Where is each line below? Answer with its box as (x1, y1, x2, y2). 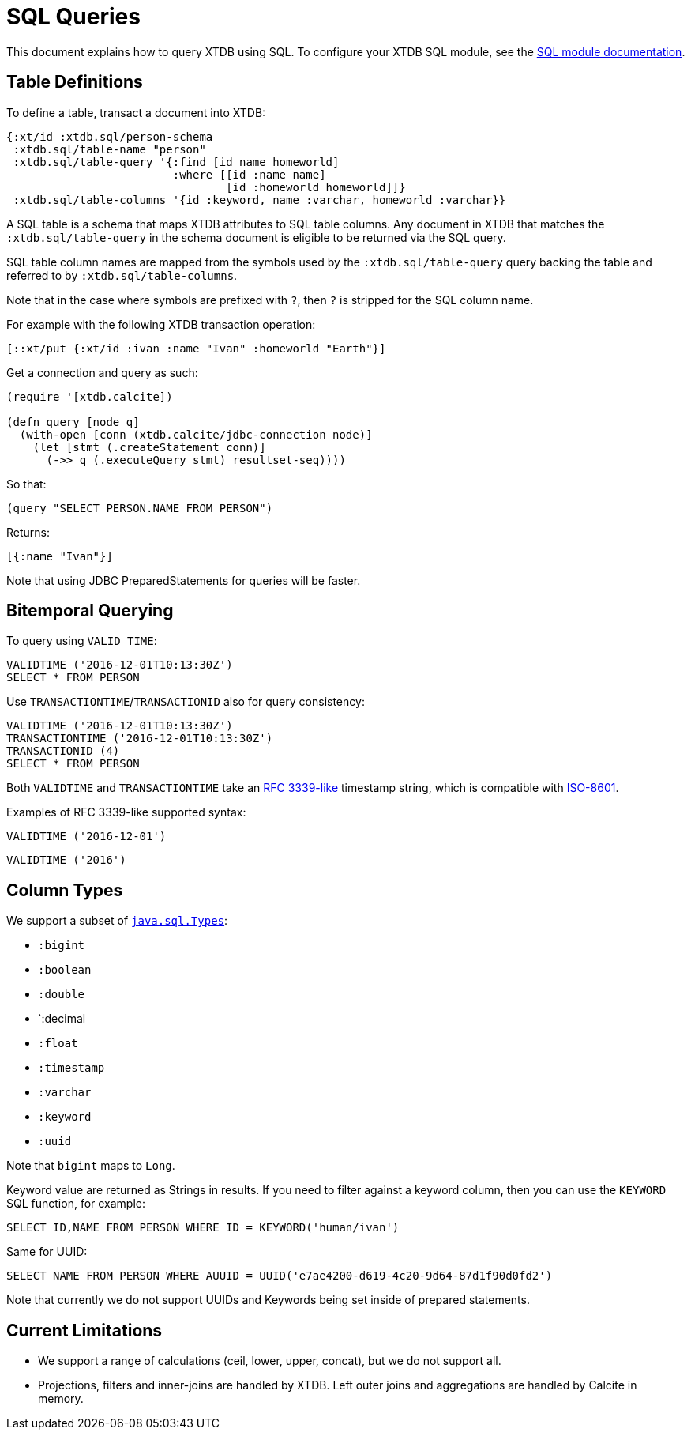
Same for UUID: (6, 1245, 88, 1259)
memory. (38, 1392, 84, 1406)
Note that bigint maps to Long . (6, 1159, 175, 1173)
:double (38, 988, 85, 1001)
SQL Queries (6, 3, 141, 30)
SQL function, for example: (6, 1197, 146, 1211)
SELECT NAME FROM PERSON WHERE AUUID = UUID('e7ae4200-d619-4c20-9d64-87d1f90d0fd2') (6, 1269, 553, 1283)
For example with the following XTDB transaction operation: (6, 317, 316, 331)
